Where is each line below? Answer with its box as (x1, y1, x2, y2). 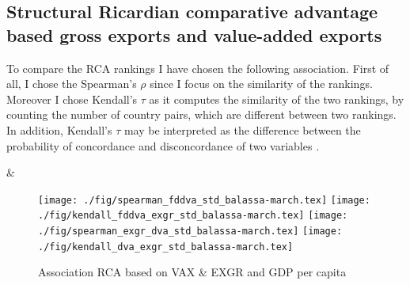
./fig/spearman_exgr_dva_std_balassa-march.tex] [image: (38, 226, 343, 237)
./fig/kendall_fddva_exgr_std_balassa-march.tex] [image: (38, 210, 348, 222)
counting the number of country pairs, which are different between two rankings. (6, 106, 397, 123)
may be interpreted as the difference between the (123, 121, 361, 138)
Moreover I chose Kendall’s (6, 90, 138, 107)
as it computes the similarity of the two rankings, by (149, 90, 404, 107)
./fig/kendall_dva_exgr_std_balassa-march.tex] (38, 241, 294, 253)
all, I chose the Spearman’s (6, 75, 137, 92)
